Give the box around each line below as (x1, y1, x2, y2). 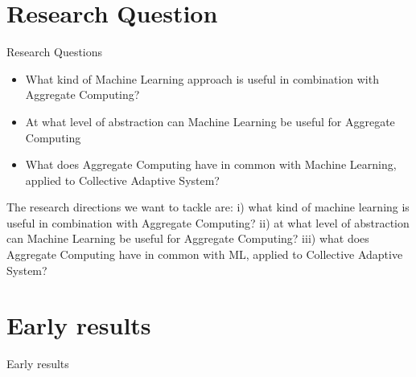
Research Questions (6, 43, 103, 60)
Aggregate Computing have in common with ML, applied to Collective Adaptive (6, 246, 403, 263)
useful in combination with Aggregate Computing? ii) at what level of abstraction (6, 214, 410, 231)
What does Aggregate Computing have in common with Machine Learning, (25, 156, 397, 173)
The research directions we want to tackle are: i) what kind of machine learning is (6, 199, 410, 215)
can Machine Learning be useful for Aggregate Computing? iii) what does (6, 230, 369, 247)
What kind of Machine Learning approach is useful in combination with (25, 70, 379, 87)
